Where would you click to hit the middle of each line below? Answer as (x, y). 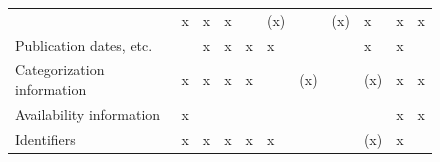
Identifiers (45, 138)
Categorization (60, 69)
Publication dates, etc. (84, 44)
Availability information (88, 113)
